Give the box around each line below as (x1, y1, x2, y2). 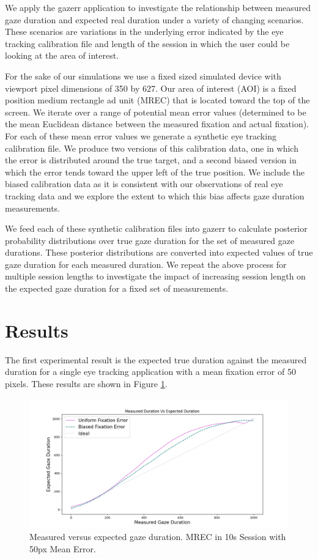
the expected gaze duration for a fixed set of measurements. (5, 282, 229, 295)
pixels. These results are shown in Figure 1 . (5, 377, 168, 390)
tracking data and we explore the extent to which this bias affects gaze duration (5, 189, 305, 202)
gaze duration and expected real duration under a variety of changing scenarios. (5, 13, 304, 26)
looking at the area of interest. (5, 49, 119, 62)
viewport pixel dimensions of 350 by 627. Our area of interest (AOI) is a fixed (5, 81, 297, 94)
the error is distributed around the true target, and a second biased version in (5, 154, 297, 166)
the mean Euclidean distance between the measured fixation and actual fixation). (5, 117, 309, 130)
